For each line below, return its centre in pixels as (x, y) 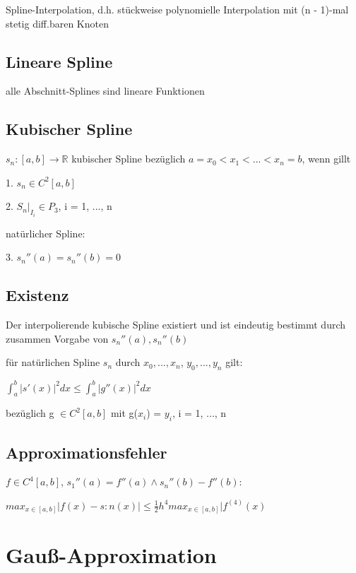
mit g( (124, 413)
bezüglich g (30, 413)
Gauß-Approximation (111, 555)
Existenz (37, 295)
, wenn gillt (326, 159)
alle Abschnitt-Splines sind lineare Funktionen (105, 91)
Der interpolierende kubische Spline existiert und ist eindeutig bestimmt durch (176, 325)
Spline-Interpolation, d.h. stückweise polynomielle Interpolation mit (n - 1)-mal (177, 9)
